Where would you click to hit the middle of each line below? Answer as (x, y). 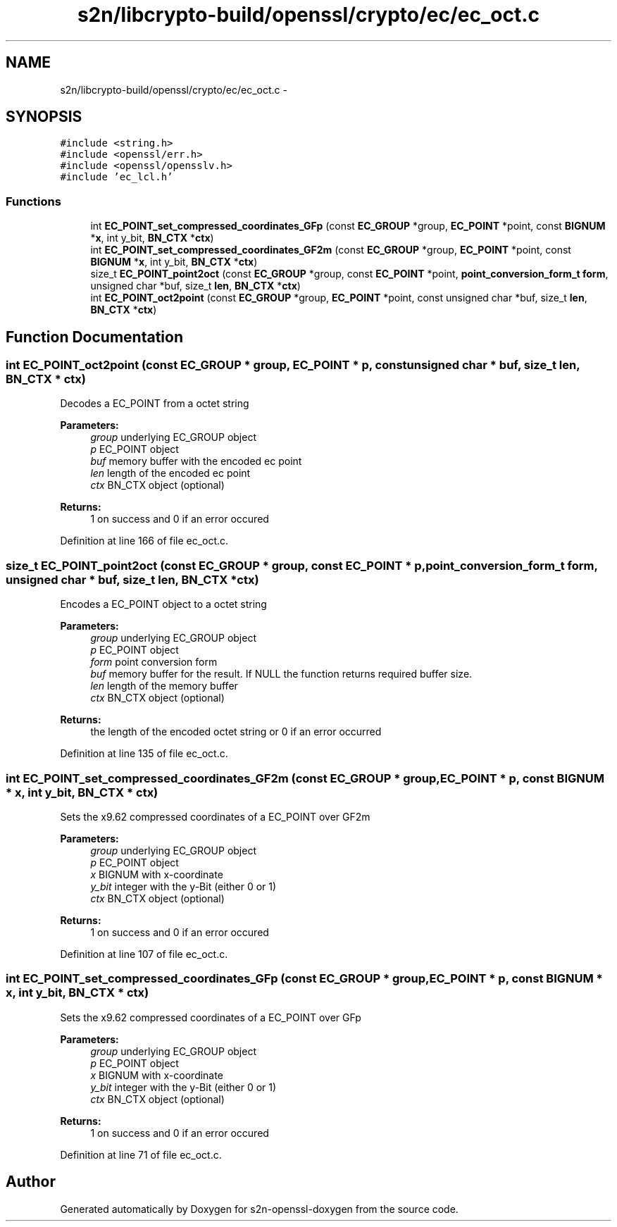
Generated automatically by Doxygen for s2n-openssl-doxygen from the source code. (259, 1209)
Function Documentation (94, 337)
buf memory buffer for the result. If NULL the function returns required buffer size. (281, 674)
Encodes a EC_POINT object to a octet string (163, 604)
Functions (33, 201)
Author (31, 1182)
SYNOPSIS (44, 117)
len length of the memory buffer (164, 686)
